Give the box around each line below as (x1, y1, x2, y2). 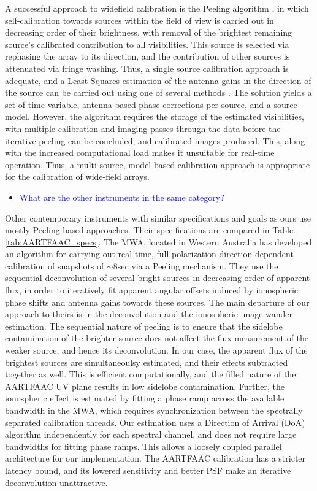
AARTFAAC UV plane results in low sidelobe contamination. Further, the (5, 379, 285, 392)
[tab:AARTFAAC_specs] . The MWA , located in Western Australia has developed (5, 235, 312, 248)
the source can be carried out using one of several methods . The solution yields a (5, 86, 312, 99)
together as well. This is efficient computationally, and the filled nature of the (5, 368, 296, 381)
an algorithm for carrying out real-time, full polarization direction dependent (5, 247, 294, 260)
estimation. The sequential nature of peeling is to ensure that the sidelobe (5, 319, 283, 332)
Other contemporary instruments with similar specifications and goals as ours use (5, 211, 311, 224)
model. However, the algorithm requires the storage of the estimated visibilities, (5, 110, 304, 123)
